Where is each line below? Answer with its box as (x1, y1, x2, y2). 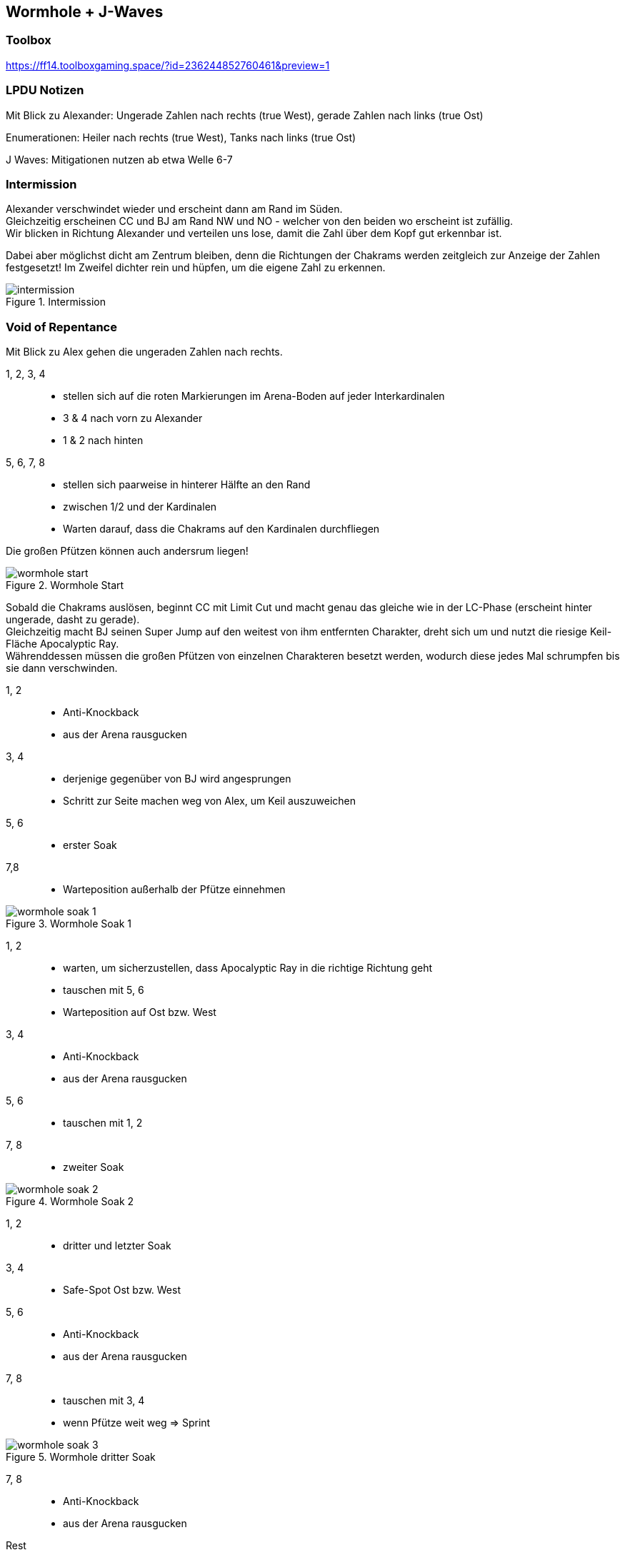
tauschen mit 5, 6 (63, 984, 144, 997)
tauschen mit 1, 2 (63, 1117, 143, 1129)
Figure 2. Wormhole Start (6, 579, 124, 592)
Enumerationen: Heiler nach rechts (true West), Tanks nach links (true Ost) (6, 131, 356, 144)
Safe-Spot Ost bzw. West (63, 1284, 181, 1297)
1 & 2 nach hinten (63, 434, 144, 447)
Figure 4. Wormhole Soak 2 (6, 1195, 134, 1208)
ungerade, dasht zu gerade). (6, 613, 140, 626)
